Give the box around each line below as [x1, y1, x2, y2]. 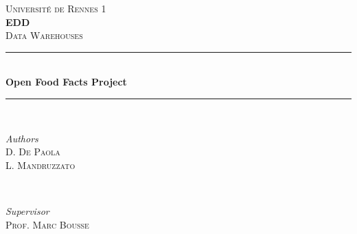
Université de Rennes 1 [5, 1, 106, 15]
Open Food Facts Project [5, 75, 127, 89]
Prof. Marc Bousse [5, 217, 89, 231]
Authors [5, 131, 38, 145]
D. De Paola [5, 144, 60, 159]
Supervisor [5, 203, 49, 218]
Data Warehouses [5, 28, 83, 42]
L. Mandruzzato [5, 157, 76, 172]
